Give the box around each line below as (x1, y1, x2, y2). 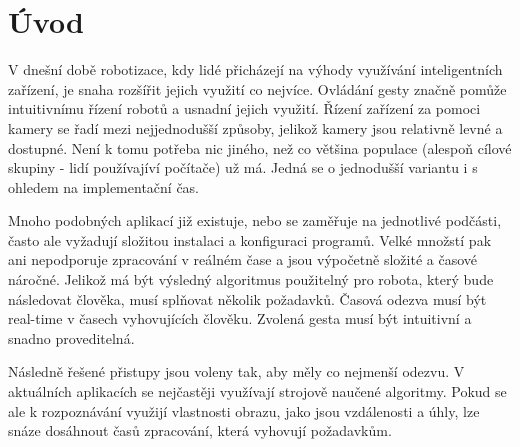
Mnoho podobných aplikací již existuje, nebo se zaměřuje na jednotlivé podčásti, (8, 210, 502, 231)
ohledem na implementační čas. (8, 176, 200, 197)
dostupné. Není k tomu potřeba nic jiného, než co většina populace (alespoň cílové (8, 137, 512, 158)
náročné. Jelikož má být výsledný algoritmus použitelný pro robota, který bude (8, 269, 494, 290)
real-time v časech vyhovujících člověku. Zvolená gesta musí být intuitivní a (8, 308, 472, 329)
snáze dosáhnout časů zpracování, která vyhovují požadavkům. (8, 420, 392, 441)
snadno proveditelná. (8, 327, 135, 348)
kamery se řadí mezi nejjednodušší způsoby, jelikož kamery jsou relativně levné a (8, 117, 503, 138)
